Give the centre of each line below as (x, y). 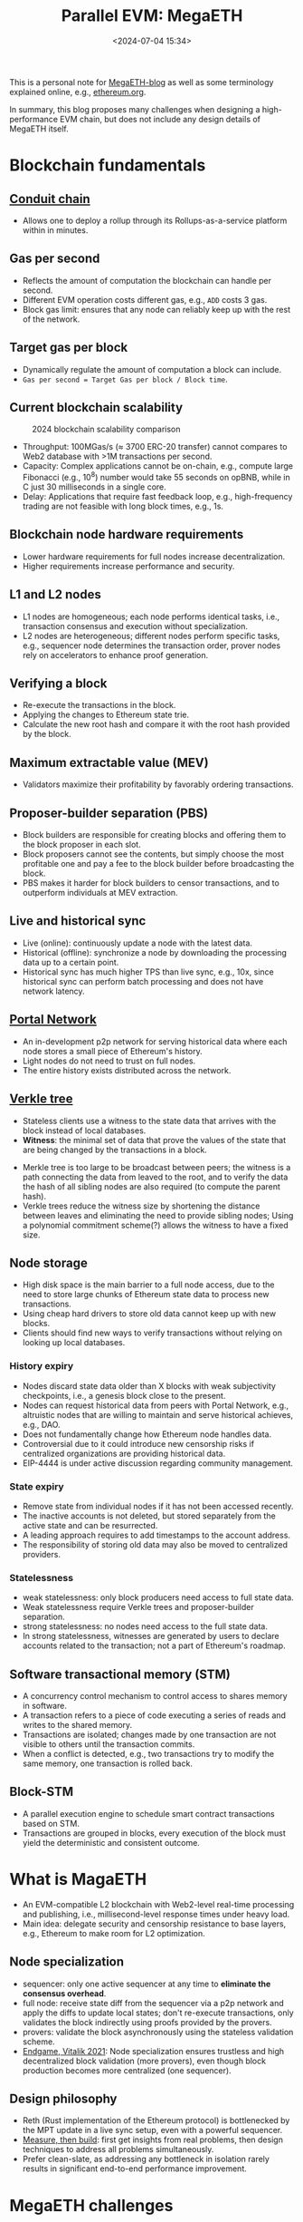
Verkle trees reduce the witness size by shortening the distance (141, 1206)
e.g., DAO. (41, 1424)
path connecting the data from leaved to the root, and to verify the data (155, 1177)
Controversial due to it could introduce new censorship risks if (138, 1443)
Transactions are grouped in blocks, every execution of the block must (154, 1833)
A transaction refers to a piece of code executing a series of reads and (154, 1715)
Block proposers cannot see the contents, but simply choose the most (153, 854)
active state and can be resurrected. (90, 1525)
